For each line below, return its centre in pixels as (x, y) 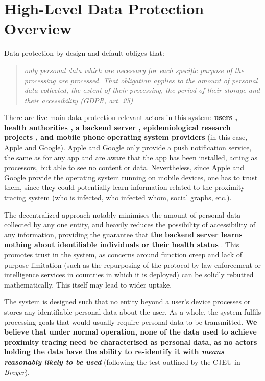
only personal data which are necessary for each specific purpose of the (134, 70)
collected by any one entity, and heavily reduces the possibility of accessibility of (130, 224)
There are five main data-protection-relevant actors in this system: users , (121, 117)
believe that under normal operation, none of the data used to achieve (130, 332)
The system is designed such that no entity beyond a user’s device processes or (127, 302)
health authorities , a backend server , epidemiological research (117, 127)
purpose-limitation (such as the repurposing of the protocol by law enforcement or (133, 264)
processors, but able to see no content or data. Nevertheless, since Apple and (124, 167)
